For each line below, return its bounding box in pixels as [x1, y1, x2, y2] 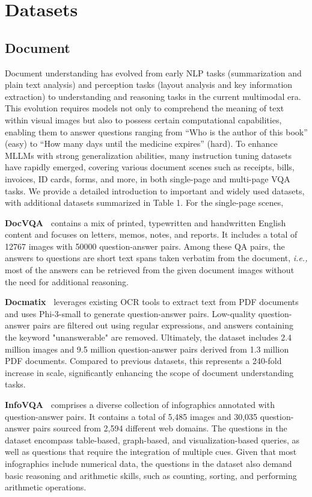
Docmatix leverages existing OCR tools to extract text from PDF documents [5, 295, 299, 308]
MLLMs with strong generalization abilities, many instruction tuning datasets [5, 149, 292, 161]
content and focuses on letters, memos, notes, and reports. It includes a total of [5, 228, 298, 241]
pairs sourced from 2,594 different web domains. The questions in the [32, 422, 287, 434]
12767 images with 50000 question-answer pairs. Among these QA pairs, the [5, 239, 285, 252]
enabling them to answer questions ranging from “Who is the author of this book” [5, 125, 308, 138]
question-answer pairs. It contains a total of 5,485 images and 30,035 [5, 410, 258, 422]
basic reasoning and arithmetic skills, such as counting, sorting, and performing [5, 469, 297, 481]
